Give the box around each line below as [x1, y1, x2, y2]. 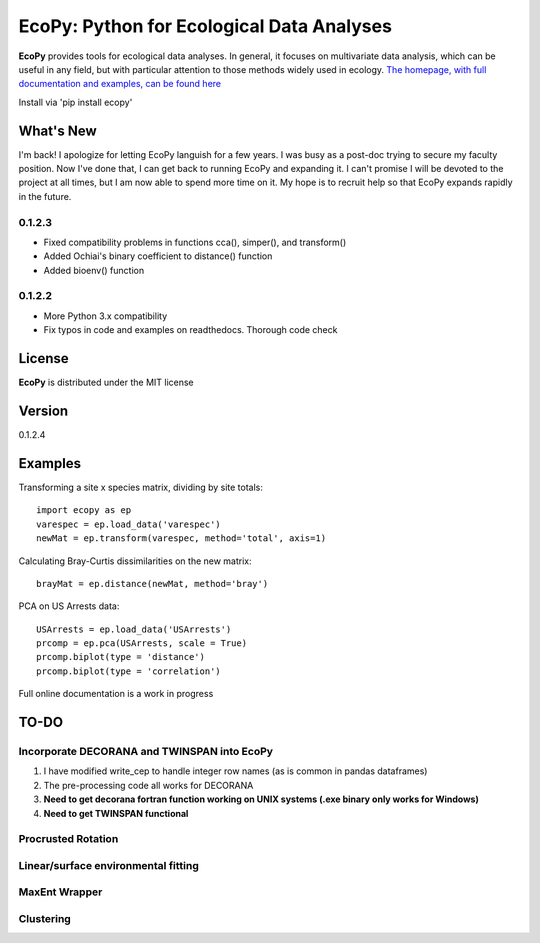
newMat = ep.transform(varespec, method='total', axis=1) [36, 533, 327, 544]
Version [18, 402, 69, 419]
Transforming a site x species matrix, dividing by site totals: [18, 481, 264, 493]
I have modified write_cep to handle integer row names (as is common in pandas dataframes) [43, 765, 428, 777]
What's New [18, 122, 97, 139]
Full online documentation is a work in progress [18, 688, 214, 700]
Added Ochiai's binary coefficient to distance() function [43, 250, 273, 262]
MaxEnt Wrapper [18, 885, 103, 899]
